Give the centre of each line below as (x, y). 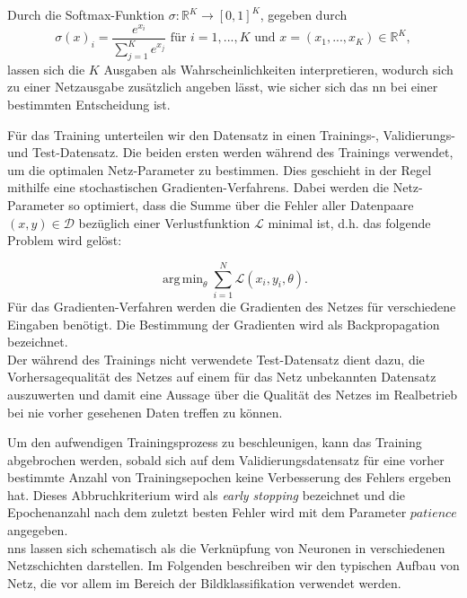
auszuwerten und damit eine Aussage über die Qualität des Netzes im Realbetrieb (233, 394)
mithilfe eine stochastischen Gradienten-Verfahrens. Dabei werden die (198, 187)
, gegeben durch (304, 14)
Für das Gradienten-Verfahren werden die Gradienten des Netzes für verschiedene (232, 306)
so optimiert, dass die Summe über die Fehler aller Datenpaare (241, 205)
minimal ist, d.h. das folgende (349, 222)
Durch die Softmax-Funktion (86, 14)
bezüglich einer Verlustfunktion (164, 222)
